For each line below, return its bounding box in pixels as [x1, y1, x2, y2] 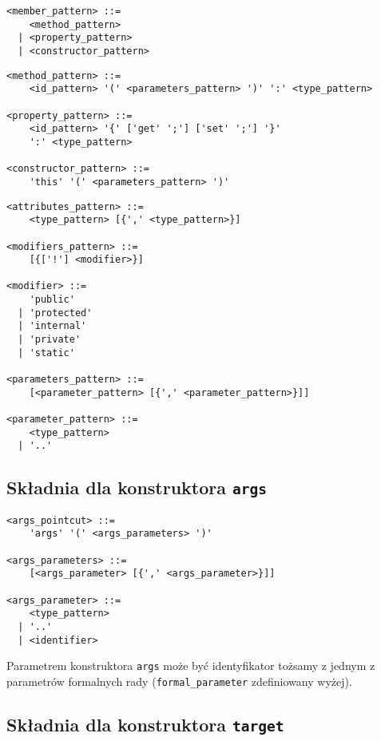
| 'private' [18, 334, 81, 346]
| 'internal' [18, 320, 87, 332]
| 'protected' [18, 307, 93, 319]
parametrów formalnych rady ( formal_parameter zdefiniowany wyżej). [6, 673, 352, 689]
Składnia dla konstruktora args [6, 475, 268, 500]
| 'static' [18, 347, 75, 359]
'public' [29, 294, 75, 306]
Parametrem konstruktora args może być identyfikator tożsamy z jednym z [6, 657, 375, 674]
